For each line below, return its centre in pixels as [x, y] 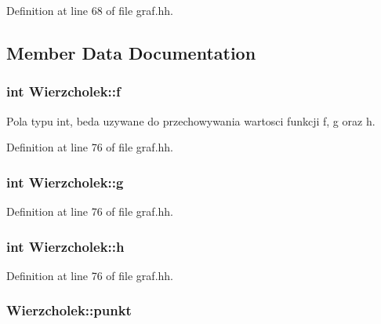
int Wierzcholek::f [63, 91]
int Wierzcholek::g [65, 182]
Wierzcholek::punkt [69, 310]
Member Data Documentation [131, 52]
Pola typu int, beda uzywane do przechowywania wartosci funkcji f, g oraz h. [191, 120]
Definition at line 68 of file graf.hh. [90, 10]
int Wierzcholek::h [65, 246]
